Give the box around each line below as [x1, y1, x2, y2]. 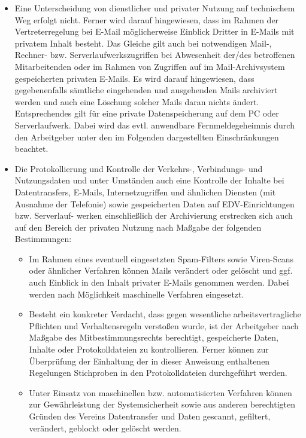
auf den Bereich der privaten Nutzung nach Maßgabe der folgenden [14, 220, 262, 233]
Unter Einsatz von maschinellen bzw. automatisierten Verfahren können [29, 386, 292, 399]
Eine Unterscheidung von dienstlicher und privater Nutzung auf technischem [14, 2, 295, 14]
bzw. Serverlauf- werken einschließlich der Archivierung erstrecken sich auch [14, 209, 293, 222]
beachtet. [14, 142, 49, 155]
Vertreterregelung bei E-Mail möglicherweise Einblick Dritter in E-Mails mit [14, 25, 295, 38]
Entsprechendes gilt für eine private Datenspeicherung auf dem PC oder [14, 107, 279, 120]
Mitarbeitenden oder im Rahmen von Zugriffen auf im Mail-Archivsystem [14, 60, 285, 72]
